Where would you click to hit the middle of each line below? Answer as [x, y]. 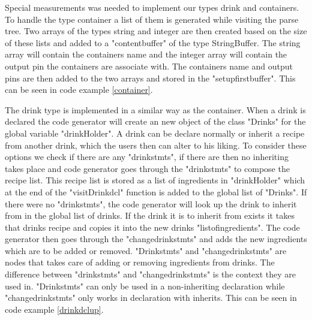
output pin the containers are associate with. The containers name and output [149, 66]
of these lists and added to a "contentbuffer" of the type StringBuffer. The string [153, 42]
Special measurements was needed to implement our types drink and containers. [152, 7]
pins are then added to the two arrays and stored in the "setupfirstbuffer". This [150, 78]
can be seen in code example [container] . [79, 90]
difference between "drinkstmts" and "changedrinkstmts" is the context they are [151, 274]
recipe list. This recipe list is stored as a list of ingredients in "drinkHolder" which [155, 180]
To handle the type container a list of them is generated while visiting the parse [152, 19]
